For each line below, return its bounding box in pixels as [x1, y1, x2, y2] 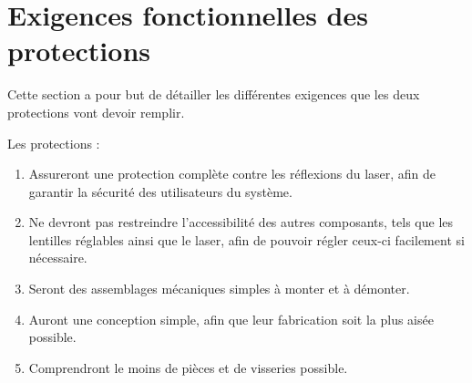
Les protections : [7, 133, 100, 152]
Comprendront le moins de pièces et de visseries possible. [28, 357, 348, 377]
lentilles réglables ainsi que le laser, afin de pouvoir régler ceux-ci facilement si [28, 230, 465, 249]
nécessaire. [28, 248, 87, 267]
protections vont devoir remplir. [7, 102, 185, 121]
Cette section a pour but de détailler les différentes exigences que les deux [7, 85, 420, 104]
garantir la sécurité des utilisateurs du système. [28, 181, 292, 201]
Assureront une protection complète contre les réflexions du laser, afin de [28, 164, 436, 183]
